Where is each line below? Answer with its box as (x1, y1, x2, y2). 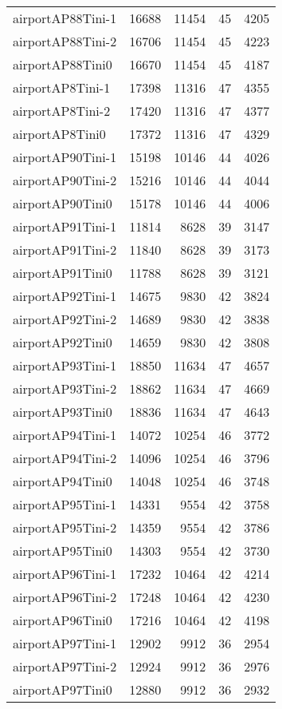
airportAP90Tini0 (13, 194, 112, 212)
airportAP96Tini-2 (13, 588, 117, 606)
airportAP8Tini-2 (13, 101, 111, 120)
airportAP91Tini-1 (13, 217, 117, 236)
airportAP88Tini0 (13, 55, 112, 73)
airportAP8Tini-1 (13, 78, 111, 97)
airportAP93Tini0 (13, 402, 112, 421)
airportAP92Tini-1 (13, 287, 117, 305)
